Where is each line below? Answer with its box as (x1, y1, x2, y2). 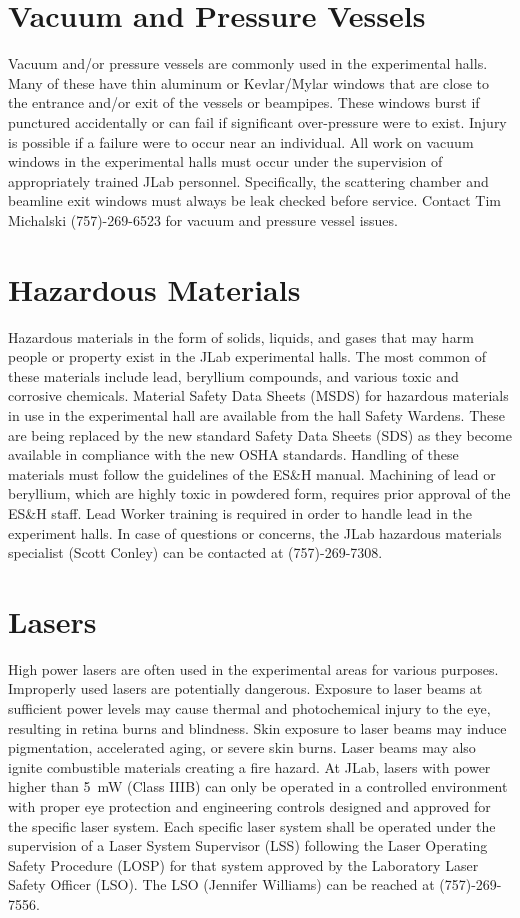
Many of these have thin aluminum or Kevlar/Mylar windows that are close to (8, 72, 490, 93)
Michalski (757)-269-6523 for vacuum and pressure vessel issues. (8, 209, 398, 230)
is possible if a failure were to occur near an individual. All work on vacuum (8, 131, 474, 152)
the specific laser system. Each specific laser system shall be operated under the (8, 815, 496, 836)
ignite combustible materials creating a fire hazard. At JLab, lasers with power (8, 756, 491, 777)
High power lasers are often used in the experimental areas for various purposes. (8, 658, 499, 679)
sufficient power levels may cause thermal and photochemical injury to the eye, (8, 698, 491, 719)
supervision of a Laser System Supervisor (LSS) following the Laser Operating (8, 835, 488, 856)
